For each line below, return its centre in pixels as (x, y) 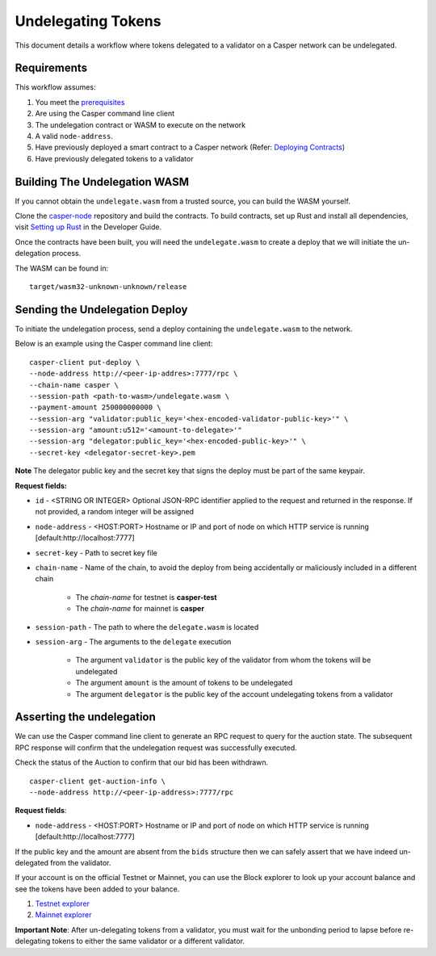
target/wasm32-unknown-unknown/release (108, 287)
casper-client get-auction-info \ (97, 781)
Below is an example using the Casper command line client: (114, 344)
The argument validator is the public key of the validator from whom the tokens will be (223, 660)
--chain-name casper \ (74, 385)
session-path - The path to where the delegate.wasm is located (147, 627)
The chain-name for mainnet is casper (140, 609)
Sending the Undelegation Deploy (101, 310)
